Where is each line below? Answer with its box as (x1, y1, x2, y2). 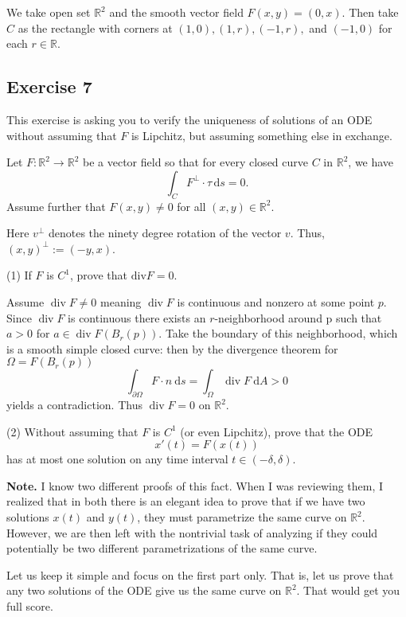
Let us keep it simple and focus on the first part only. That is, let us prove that (6, 566, 394, 583)
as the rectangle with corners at (18, 19, 173, 36)
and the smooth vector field (109, 4, 244, 20)
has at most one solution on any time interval (6, 451, 228, 467)
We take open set (6, 4, 91, 20)
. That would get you (296, 582, 400, 599)
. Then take (342, 4, 399, 20)
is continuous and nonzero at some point (177, 293, 375, 310)
